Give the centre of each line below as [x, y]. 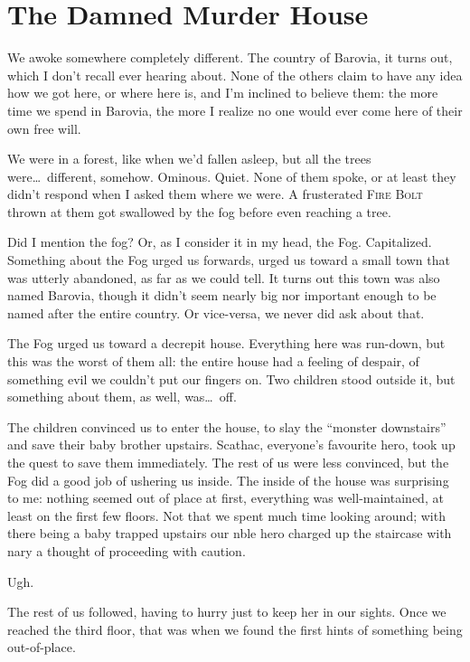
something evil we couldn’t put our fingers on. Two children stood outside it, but [231, 378]
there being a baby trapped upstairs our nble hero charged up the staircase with [230, 533]
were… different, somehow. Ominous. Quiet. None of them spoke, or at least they [232, 176]
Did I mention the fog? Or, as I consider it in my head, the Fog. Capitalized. [220, 242]
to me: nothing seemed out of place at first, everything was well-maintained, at [226, 498]
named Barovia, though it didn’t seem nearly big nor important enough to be [222, 295]
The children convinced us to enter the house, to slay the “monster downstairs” [227, 426]
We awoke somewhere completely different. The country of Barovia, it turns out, [230, 57]
